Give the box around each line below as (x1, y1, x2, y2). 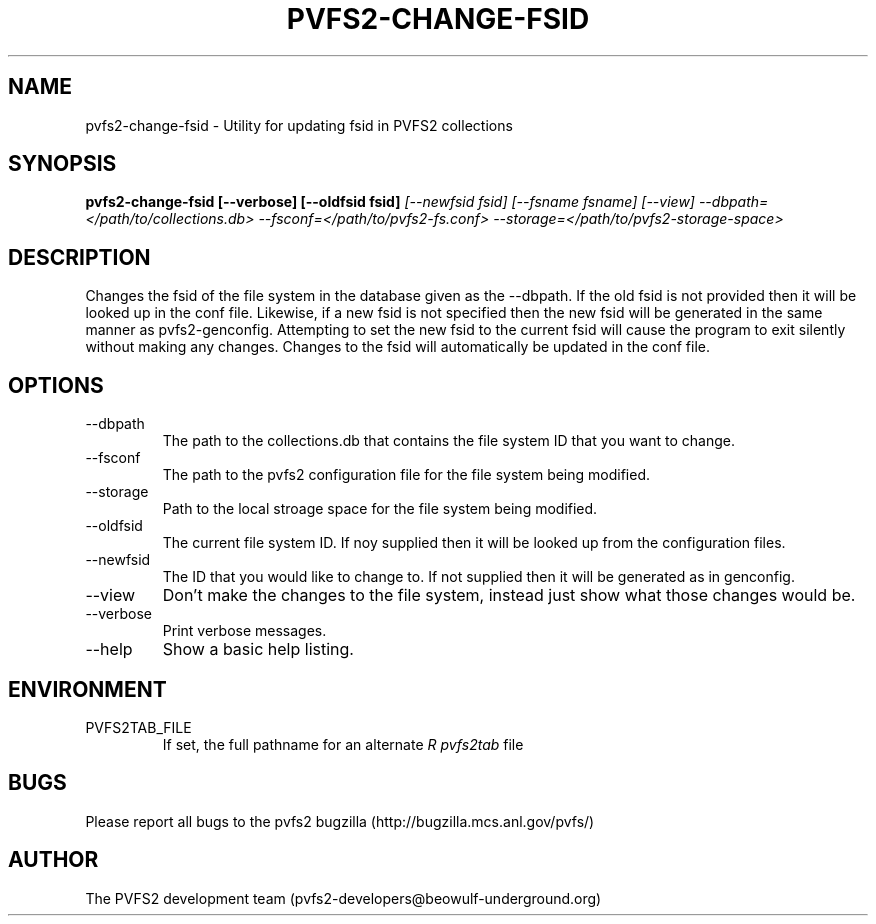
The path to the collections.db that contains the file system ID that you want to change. (162, 432, 735, 450)
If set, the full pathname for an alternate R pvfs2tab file (162, 735, 524, 753)
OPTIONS (8, 372, 104, 398)
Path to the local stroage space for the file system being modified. (162, 500, 598, 518)
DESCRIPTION (8, 244, 151, 270)
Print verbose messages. (162, 622, 327, 640)
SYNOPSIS (8, 151, 117, 177)
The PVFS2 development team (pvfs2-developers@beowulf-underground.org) (85, 889, 602, 907)
